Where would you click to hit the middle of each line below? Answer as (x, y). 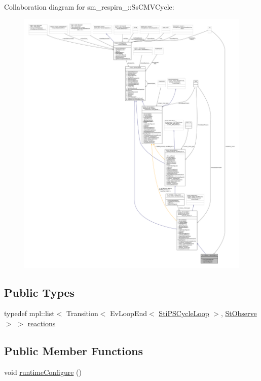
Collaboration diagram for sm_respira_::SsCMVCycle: (89, 7)
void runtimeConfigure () (43, 372)
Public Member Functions (73, 351)
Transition (82, 313)
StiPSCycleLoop (184, 313)
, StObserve (239, 313)
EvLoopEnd (129, 313)
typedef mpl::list (29, 313)
